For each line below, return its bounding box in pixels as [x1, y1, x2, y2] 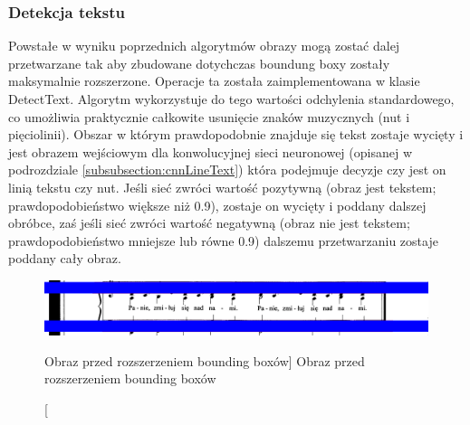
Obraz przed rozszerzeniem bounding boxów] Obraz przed [44, 351, 365, 370]
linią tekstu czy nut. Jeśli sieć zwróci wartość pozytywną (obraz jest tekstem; [8, 177, 436, 196]
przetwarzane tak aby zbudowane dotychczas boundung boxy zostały [8, 53, 390, 72]
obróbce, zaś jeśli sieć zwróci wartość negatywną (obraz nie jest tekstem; [8, 213, 410, 232]
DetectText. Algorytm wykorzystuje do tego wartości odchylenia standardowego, [8, 90, 455, 108]
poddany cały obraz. [8, 249, 121, 268]
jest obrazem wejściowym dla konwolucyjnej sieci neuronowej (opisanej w [8, 142, 413, 161]
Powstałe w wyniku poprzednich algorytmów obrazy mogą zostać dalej [8, 36, 400, 55]
